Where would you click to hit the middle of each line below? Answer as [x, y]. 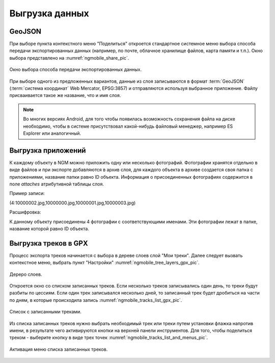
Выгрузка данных [49, 13]
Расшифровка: [25, 212]
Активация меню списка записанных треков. [59, 349]
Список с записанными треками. [45, 312]
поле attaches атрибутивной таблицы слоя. [57, 184]
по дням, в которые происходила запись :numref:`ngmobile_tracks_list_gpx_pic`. [96, 300]
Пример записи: [27, 193]
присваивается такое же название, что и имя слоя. [65, 95]
